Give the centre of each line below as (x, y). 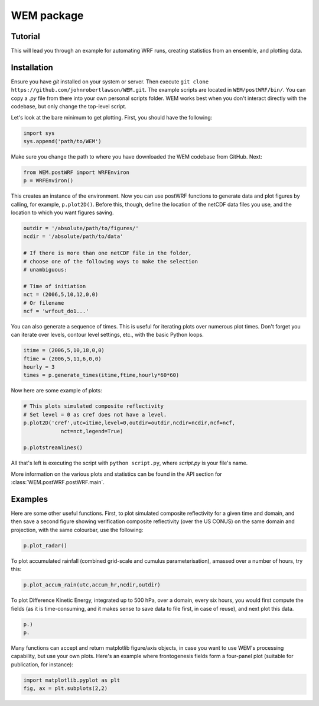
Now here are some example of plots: (57, 391)
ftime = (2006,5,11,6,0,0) (62, 359)
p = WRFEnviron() (48, 181)
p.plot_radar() (45, 545)
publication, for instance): (42, 664)
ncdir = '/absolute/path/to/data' (73, 236)
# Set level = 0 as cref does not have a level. (95, 415)
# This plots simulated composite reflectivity (93, 406)
